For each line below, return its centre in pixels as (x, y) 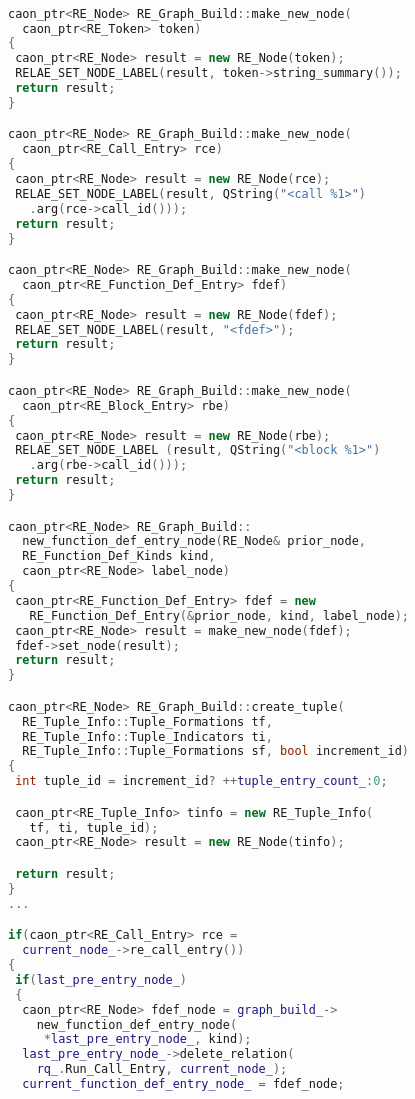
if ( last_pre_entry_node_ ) (101, 979)
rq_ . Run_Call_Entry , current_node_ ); (162, 1069)
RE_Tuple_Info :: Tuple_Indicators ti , (147, 736)
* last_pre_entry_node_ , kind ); (147, 1039)
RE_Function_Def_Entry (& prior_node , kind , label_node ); (219, 615)
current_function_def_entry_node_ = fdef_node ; (183, 1084)
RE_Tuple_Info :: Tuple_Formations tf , (147, 721)
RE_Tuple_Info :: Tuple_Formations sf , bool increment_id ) (215, 751)
